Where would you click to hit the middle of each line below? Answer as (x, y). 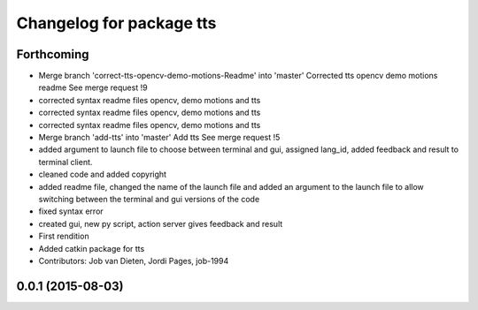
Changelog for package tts (116, 23)
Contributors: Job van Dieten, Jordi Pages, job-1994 (134, 261)
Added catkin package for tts (92, 248)
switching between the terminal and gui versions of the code (149, 199)
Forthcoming (53, 54)
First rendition (64, 236)
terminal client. (66, 162)
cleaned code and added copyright (103, 174)
